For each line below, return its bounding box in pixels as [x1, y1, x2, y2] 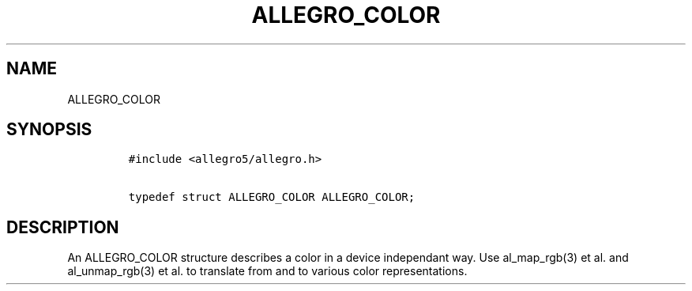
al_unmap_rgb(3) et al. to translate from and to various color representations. [67, 264, 468, 278]
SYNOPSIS [6, 119, 92, 140]
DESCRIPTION [6, 217, 119, 237]
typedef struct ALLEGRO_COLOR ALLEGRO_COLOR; [128, 191, 416, 204]
